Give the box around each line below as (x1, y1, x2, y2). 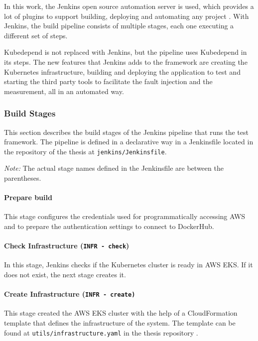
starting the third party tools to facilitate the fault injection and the (4, 76, 213, 87)
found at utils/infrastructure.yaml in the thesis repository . (4, 327, 198, 338)
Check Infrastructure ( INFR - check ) (4, 240, 129, 251)
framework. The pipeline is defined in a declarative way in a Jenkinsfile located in (4, 136, 254, 147)
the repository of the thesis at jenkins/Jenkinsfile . (4, 146, 167, 156)
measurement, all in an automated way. (4, 86, 124, 96)
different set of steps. (4, 30, 68, 40)
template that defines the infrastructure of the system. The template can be (4, 318, 236, 328)
